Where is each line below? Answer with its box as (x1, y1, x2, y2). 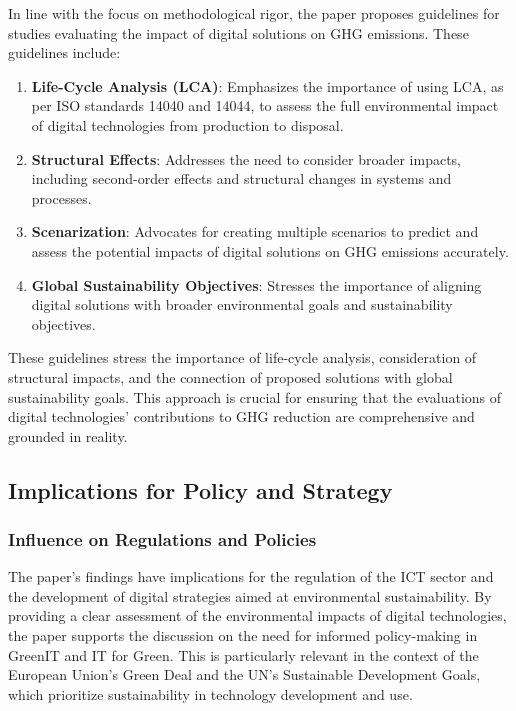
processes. (31, 187, 92, 208)
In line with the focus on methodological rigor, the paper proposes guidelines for (8, 3, 500, 23)
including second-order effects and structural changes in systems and (31, 168, 452, 189)
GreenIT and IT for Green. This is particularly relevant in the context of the (8, 644, 479, 665)
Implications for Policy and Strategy (8, 474, 393, 505)
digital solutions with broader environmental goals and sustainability (31, 294, 453, 315)
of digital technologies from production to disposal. (31, 114, 344, 135)
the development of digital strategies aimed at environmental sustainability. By (8, 585, 492, 606)
